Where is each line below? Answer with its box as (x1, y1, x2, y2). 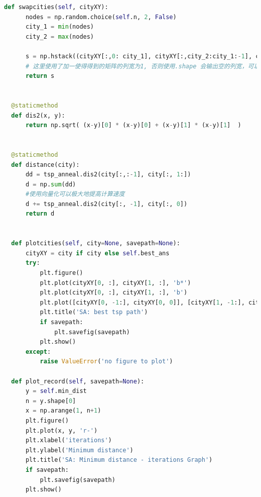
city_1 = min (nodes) (25, 23, 94, 31)
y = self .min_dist (25, 387, 87, 395)
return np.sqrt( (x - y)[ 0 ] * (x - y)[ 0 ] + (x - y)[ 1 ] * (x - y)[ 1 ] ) (25, 122, 241, 129)
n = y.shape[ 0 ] (25, 397, 76, 405)
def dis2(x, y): (11, 112, 65, 119)
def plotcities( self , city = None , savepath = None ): (11, 240, 180, 247)
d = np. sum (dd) (25, 180, 76, 188)
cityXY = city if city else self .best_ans (25, 249, 170, 257)
